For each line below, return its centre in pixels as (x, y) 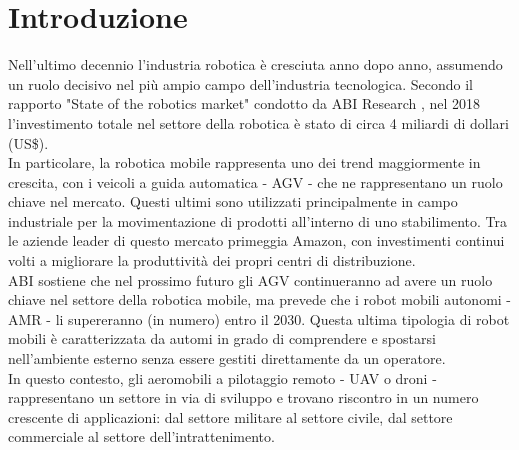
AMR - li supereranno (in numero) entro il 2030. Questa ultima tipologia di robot (259, 318)
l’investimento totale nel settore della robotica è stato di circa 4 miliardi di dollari (258, 122)
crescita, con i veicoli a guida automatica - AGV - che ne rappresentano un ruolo (255, 181)
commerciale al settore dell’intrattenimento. (141, 436)
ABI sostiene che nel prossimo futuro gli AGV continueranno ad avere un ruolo (250, 279)
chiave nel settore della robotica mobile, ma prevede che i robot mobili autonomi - (260, 299)
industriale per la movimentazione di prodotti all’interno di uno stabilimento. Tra (257, 220)
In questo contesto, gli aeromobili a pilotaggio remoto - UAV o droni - (222, 377)
